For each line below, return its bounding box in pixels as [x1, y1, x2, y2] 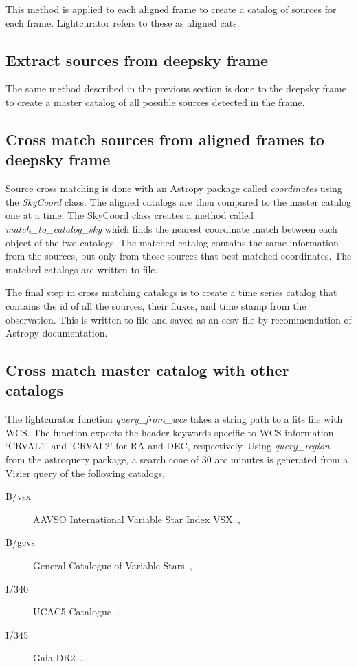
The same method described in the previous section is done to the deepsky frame [5, 81, 346, 96]
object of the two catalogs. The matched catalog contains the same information [5, 235, 339, 249]
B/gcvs [5, 535, 36, 549]
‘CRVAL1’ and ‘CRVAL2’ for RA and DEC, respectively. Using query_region [5, 438, 330, 453]
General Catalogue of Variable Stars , [33, 558, 192, 573]
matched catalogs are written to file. [5, 262, 158, 276]
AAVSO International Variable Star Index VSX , [33, 511, 240, 526]
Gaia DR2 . [33, 650, 83, 665]
